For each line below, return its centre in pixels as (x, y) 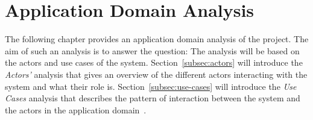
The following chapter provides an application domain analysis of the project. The (157, 39)
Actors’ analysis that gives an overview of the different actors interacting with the (156, 74)
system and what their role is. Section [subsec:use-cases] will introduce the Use (151, 86)
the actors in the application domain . (76, 109)
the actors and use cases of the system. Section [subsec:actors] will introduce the (154, 62)
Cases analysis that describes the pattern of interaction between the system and (153, 98)
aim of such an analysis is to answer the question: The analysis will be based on (152, 50)
